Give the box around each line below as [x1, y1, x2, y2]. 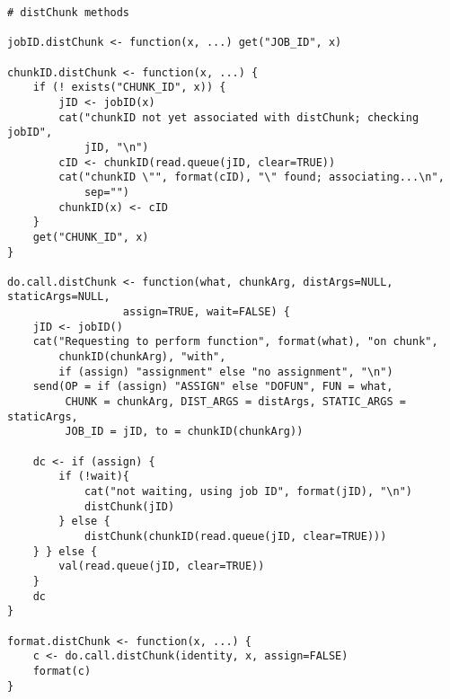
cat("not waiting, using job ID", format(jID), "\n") [84, 485, 413, 498]
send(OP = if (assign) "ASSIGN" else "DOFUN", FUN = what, [32, 380, 393, 394]
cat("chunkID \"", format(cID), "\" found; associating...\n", [58, 171, 445, 184]
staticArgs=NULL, [7, 290, 110, 304]
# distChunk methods [7, 6, 130, 19]
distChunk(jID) [84, 500, 175, 513]
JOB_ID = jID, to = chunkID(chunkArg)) [65, 425, 304, 438]
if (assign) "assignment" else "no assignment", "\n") [58, 365, 393, 378]
